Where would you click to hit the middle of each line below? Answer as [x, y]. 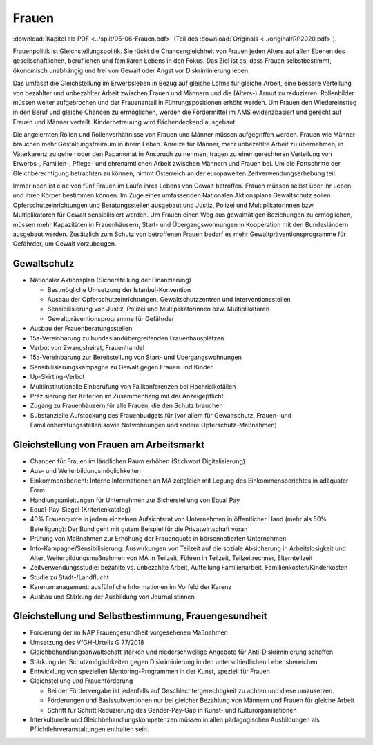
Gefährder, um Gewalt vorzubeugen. [65, 244]
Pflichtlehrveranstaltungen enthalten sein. [89, 729]
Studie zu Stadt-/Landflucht [70, 577]
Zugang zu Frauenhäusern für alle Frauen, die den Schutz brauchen [127, 406]
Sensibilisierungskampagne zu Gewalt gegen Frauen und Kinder [122, 367]
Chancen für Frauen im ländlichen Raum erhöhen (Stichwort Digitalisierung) [137, 461]
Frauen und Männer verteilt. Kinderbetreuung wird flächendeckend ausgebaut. [125, 122]
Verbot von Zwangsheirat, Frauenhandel [87, 348]
